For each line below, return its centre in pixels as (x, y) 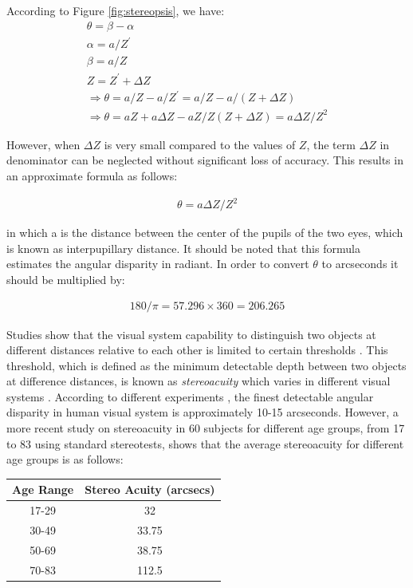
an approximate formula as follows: (92, 175)
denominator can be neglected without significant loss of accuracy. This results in (205, 160)
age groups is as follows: (65, 459)
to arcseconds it (360, 264)
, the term (331, 144)
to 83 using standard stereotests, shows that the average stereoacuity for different (205, 443)
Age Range (43, 489)
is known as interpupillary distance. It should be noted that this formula (183, 248)
